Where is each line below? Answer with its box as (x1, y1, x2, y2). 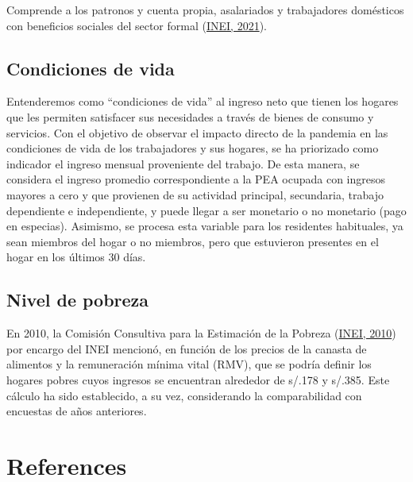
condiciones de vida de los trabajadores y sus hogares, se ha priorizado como (6, 140, 379, 156)
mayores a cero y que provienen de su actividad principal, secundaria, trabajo (6, 186, 384, 202)
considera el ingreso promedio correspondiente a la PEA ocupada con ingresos (6, 171, 386, 187)
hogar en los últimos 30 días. (6, 249, 146, 265)
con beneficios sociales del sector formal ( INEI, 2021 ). (6, 17, 268, 33)
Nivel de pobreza (6, 287, 149, 312)
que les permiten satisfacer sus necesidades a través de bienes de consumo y (6, 108, 374, 125)
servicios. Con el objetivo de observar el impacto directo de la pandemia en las (6, 124, 388, 141)
